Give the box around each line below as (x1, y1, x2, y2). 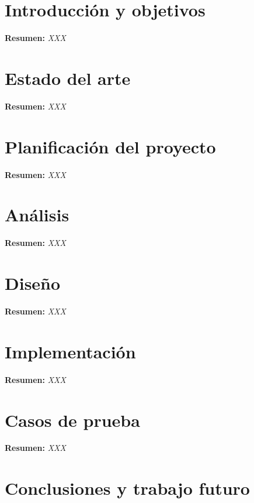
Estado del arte (5, 66, 131, 90)
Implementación (5, 339, 136, 363)
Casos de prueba (5, 408, 140, 432)
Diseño (5, 271, 61, 295)
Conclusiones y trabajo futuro (5, 476, 250, 500)
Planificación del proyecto (5, 134, 216, 158)
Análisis (5, 203, 69, 227)
